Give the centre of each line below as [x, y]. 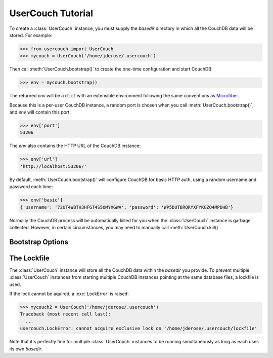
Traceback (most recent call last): [65, 314]
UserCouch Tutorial [51, 13]
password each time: [31, 187]
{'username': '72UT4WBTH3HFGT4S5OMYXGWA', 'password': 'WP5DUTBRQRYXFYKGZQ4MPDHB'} [127, 207]
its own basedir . [26, 349]
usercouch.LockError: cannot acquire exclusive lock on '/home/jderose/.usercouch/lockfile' [139, 329]
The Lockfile [30, 258]
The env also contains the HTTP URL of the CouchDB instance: [75, 146]
